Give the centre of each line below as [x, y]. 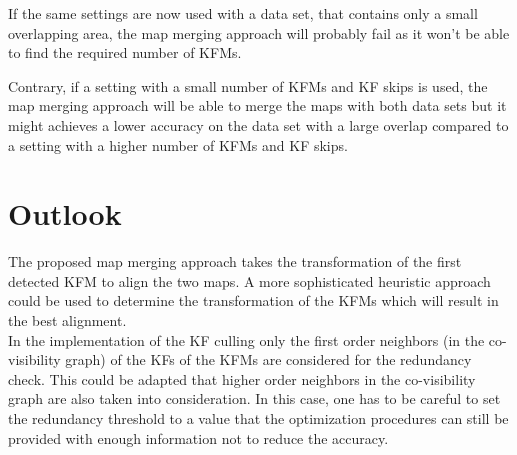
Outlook [65, 213]
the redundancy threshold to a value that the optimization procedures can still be [258, 418]
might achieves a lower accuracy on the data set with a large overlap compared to [258, 124]
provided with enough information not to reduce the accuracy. [198, 437]
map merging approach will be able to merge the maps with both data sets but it [257, 105]
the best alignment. [67, 320]
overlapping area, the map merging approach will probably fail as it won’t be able [259, 32]
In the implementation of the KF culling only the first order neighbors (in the [246, 339]
